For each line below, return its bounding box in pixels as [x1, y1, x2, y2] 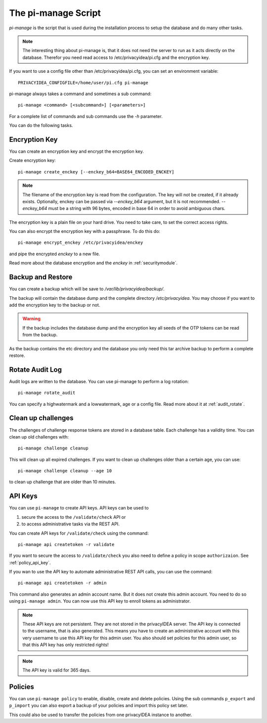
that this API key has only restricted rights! [22, 642, 109, 648]
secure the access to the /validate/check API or [21, 514, 126, 520]
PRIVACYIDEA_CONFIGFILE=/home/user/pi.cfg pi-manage [18, 80, 148, 85]
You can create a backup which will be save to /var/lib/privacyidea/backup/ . [9, 286, 165, 292]
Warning [22, 316, 41, 322]
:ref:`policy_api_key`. [9, 559, 51, 565]
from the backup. [22, 332, 58, 338]
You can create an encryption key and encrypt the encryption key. [9, 148, 144, 154]
